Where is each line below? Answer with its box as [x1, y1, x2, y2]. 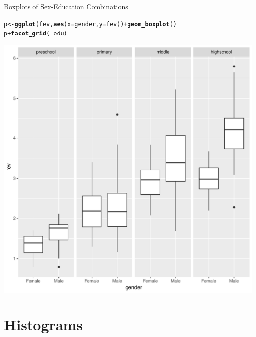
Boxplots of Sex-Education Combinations [4, 1, 128, 11]
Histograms [4, 314, 83, 334]
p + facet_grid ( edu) [4, 30, 67, 37]
